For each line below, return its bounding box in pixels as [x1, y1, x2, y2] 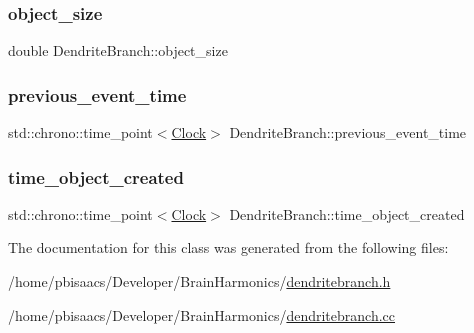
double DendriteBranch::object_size [8, 40, 228, 61]
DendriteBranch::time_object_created [229, 203, 465, 224]
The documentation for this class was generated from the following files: [8, 237, 449, 258]
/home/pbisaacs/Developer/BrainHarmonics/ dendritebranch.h [8, 271, 391, 292]
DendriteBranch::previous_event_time [229, 122, 467, 143]
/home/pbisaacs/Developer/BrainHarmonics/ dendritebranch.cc [8, 304, 396, 325]
